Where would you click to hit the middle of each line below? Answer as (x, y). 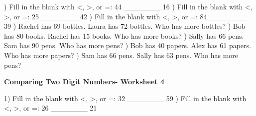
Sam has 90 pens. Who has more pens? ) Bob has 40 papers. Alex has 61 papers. (128, 45)
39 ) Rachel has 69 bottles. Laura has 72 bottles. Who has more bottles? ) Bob (125, 26)
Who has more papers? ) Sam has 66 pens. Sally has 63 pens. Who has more (121, 55)
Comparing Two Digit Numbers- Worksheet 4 (84, 82)
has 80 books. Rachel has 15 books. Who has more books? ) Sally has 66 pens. (124, 35)
